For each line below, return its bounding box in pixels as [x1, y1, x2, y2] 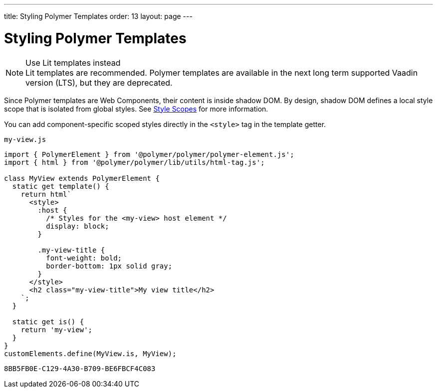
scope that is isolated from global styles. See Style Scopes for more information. [4, 104, 268, 113]
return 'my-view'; [20, 325, 93, 334]
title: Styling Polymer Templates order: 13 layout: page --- [4, 12, 193, 20]
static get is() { [12, 317, 84, 326]
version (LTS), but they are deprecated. [25, 77, 173, 88]
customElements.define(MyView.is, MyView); [4, 349, 177, 358]
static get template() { [12, 182, 109, 190]
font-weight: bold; [46, 254, 122, 262]
